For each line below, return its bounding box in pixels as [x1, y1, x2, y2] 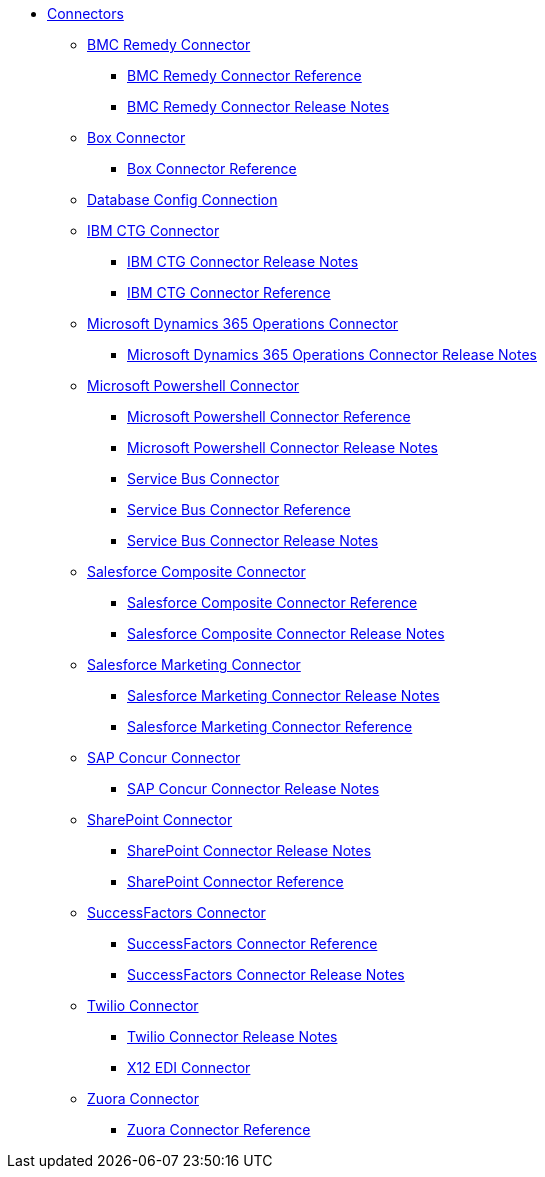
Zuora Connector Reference [127, 1121, 311, 1138]
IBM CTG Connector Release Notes [127, 253, 359, 270]
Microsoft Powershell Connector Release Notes [127, 439, 438, 456]
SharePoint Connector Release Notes [127, 842, 372, 859]
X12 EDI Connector [127, 1059, 251, 1076]
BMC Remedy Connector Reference [127, 67, 362, 84]
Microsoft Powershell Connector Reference [127, 408, 411, 425]
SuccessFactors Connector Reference [127, 935, 378, 952]
